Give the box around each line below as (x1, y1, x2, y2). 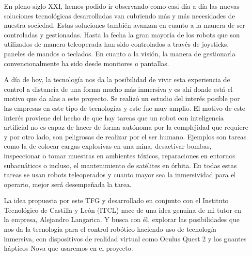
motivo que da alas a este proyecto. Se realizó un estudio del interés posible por (4, 93, 240, 103)
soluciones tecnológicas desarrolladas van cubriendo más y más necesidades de (4, 10, 235, 20)
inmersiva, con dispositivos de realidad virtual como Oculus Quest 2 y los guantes (4, 233, 247, 243)
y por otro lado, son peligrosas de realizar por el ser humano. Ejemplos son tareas (4, 131, 247, 141)
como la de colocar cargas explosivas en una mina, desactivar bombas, (4, 141, 212, 151)
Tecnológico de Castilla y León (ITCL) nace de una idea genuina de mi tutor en (4, 205, 241, 215)
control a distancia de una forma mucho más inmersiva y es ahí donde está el (4, 84, 233, 94)
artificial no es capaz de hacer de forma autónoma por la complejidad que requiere (4, 122, 248, 132)
